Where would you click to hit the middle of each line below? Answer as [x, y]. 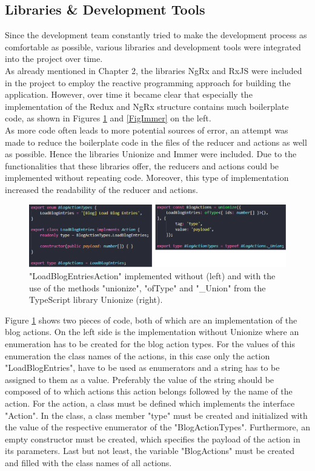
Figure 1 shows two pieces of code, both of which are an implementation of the [151, 320]
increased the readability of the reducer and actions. [101, 189]
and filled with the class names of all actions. [88, 462]
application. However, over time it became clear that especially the [129, 94]
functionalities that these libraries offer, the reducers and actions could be [142, 165]
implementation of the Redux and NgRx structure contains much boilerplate [147, 106]
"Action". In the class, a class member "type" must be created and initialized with [156, 415]
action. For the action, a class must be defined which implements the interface [150, 403]
